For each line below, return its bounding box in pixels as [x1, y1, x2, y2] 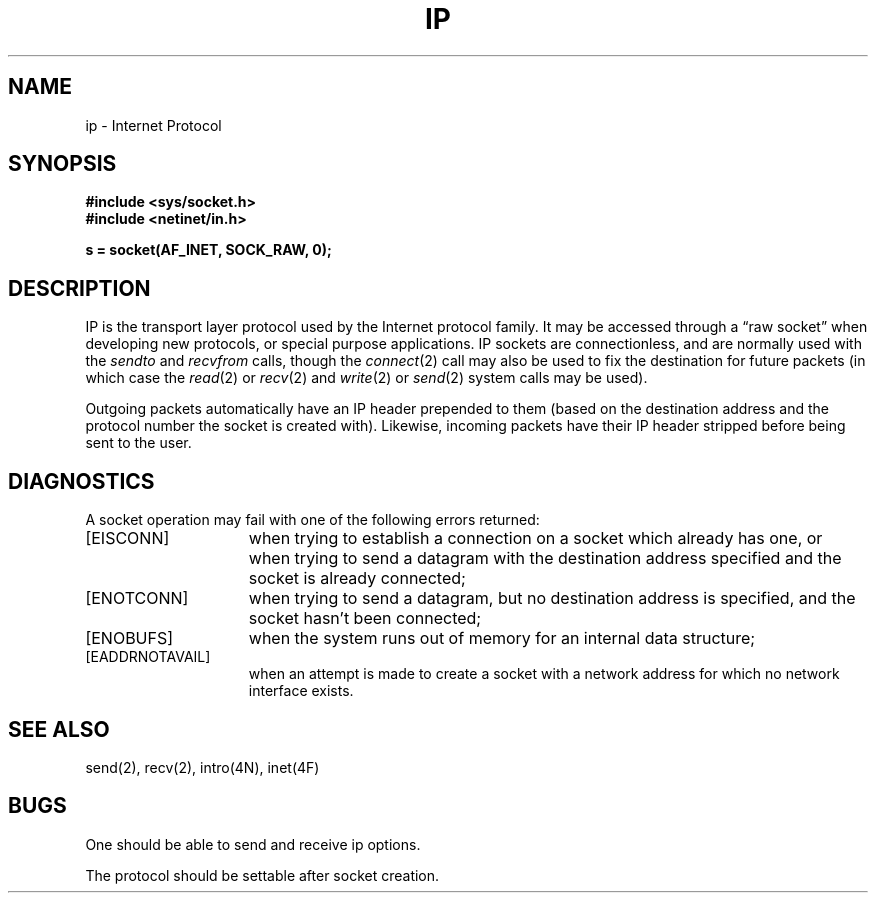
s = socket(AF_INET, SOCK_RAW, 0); [85, 241, 332, 259]
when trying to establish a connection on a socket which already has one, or [248, 528, 823, 549]
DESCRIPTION [8, 275, 151, 301]
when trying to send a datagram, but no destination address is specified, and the [248, 588, 856, 609]
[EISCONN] [85, 528, 170, 549]
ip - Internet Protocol [85, 116, 222, 134]
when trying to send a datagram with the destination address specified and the [248, 548, 842, 569]
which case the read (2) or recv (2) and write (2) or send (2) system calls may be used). [85, 369, 648, 387]
